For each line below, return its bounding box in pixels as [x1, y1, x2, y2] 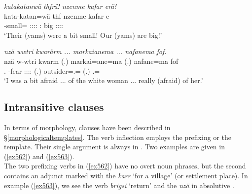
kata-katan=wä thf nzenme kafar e [4, 10, 109, 21]
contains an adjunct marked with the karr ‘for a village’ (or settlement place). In [4, 170, 248, 180]
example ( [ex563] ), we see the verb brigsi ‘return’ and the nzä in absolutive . [4, 180, 234, 190]
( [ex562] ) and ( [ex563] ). [4, 151, 74, 161]
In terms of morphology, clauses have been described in [4, 122, 171, 132]
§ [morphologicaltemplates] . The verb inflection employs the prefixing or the [4, 132, 231, 142]
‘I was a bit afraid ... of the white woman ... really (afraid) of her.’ [4, 75, 203, 85]
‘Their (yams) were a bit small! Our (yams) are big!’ [4, 29, 162, 40]
